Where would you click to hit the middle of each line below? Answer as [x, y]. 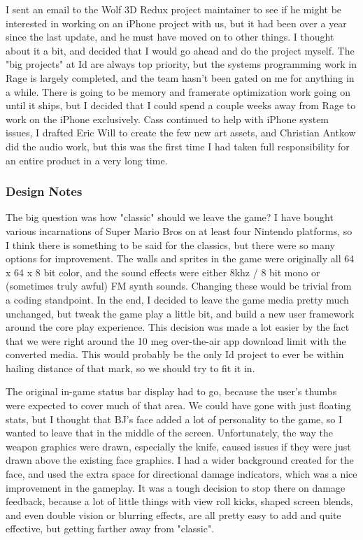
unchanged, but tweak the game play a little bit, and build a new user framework [180, 313]
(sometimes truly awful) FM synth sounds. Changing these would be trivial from [179, 286]
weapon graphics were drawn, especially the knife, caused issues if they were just [178, 446]
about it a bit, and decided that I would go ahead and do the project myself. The [180, 50]
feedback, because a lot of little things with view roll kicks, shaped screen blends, [179, 501]
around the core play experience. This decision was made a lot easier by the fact [178, 327]
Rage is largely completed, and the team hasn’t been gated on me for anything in [180, 77]
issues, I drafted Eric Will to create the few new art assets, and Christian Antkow [181, 133]
